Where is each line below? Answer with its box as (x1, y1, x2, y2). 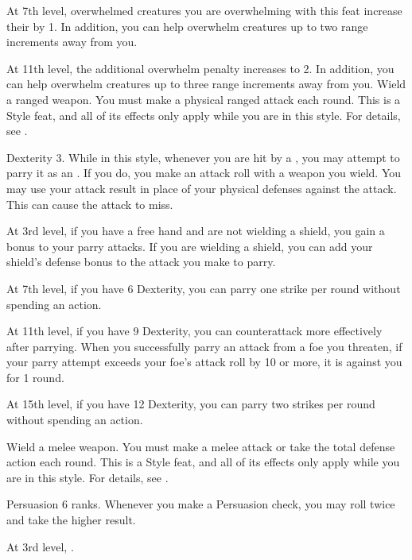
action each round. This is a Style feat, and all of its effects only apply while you (6, 454, 400, 470)
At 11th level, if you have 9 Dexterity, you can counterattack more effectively (6, 322, 383, 339)
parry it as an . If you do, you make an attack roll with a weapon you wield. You (6, 164, 402, 181)
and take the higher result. (6, 512, 136, 528)
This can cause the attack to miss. (6, 195, 173, 212)
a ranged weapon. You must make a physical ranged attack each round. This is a (6, 91, 401, 107)
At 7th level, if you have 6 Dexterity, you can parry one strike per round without (6, 280, 401, 296)
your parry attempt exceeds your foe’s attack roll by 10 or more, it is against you (6, 353, 402, 370)
